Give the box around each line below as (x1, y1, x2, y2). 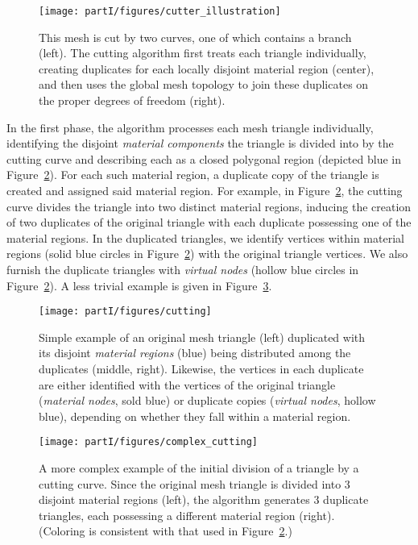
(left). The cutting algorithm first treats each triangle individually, (39, 44, 366, 61)
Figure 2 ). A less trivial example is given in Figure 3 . (6, 277, 272, 293)
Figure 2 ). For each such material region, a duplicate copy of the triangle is (6, 166, 379, 183)
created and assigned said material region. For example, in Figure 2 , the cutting (6, 182, 403, 198)
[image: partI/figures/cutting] (39, 306, 212, 318)
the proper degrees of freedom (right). (39, 92, 226, 109)
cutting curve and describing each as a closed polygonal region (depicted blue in (6, 150, 401, 167)
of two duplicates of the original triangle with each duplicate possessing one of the (6, 214, 412, 231)
